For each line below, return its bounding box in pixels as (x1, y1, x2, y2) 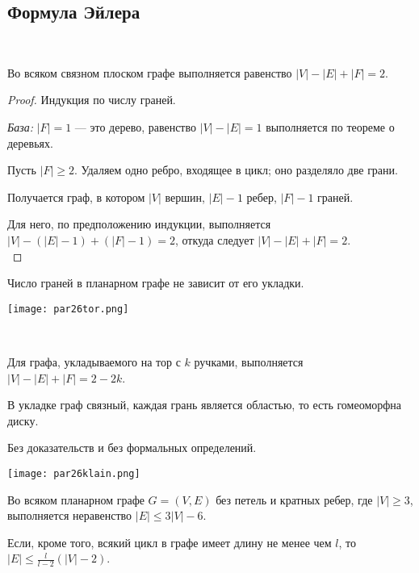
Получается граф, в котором (7, 188, 145, 205)
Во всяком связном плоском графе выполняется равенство (7, 64, 292, 81)
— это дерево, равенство (74, 118, 196, 135)
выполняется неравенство (7, 507, 132, 524)
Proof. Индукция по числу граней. (7, 91, 176, 108)
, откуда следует (174, 231, 254, 248)
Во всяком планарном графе (7, 491, 145, 508)
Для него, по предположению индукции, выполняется (7, 215, 271, 232)
